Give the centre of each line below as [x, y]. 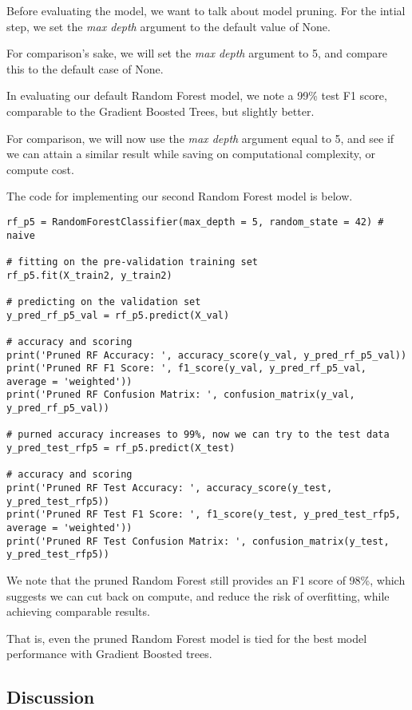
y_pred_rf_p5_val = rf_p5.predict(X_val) [118, 315]
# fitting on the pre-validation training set [132, 262]
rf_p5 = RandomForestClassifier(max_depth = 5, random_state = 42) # [195, 222]
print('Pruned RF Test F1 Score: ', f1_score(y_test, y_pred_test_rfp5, [204, 515]
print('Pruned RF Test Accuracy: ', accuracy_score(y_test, [170, 488]
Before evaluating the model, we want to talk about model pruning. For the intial [206, 10]
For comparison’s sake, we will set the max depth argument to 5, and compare [197, 53]
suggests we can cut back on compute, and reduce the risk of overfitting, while [198, 595]
